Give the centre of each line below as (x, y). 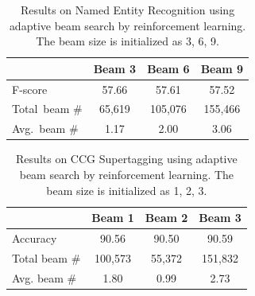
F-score (30, 89)
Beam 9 (222, 68)
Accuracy (35, 238)
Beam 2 (166, 218)
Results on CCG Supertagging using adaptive (127, 159)
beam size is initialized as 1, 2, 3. (127, 190)
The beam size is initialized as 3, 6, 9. (127, 41)
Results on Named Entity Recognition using (127, 10)
